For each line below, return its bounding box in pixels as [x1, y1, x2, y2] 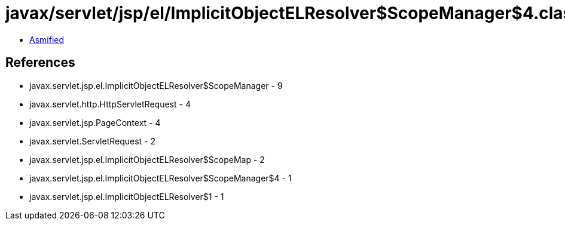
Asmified [29, 34, 65, 45]
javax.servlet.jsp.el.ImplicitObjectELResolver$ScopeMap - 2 [29, 154, 265, 165]
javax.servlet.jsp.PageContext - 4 [29, 117, 161, 128]
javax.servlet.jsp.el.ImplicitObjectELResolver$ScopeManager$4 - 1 [29, 172, 292, 183]
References [5, 55, 75, 70]
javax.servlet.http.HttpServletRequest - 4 [29, 98, 191, 109]
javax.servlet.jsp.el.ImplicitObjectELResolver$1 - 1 [29, 191, 224, 202]
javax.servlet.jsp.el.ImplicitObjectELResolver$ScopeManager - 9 [29, 80, 283, 91]
